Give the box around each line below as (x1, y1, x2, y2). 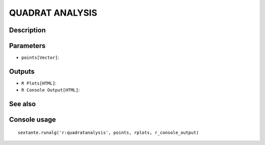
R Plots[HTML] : (21, 80, 56, 86)
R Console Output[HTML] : (21, 87, 80, 93)
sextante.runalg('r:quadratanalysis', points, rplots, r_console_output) (18, 130, 199, 135)
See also (9, 100, 36, 108)
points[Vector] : (21, 54, 59, 61)
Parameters (9, 42, 46, 50)
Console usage (9, 116, 56, 124)
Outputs (9, 67, 35, 75)
